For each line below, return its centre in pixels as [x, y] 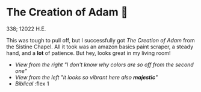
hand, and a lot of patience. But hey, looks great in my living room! [88, 53]
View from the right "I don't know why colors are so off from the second [104, 65]
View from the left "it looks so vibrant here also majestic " [86, 77]
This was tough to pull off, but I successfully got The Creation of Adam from [100, 40]
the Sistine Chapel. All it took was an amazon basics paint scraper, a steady [100, 47]
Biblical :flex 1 [32, 84]
